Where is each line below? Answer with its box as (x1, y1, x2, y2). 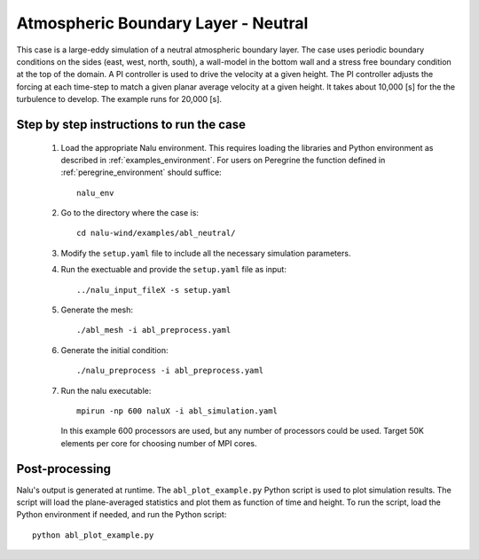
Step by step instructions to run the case (16, 116, 246, 132)
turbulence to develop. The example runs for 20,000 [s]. (16, 94, 222, 105)
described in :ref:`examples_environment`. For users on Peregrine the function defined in (60, 154, 386, 165)
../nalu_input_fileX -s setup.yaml (76, 285, 232, 295)
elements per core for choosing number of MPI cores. (60, 437, 257, 448)
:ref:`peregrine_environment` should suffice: (60, 167, 222, 177)
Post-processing (16, 461, 111, 476)
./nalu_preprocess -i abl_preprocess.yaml (76, 366, 264, 376)
